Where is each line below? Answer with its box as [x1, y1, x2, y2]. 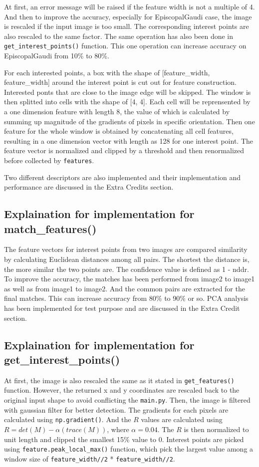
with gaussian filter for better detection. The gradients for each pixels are [4, 404, 229, 415]
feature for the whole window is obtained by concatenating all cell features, [4, 126, 234, 136]
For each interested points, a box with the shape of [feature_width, [4, 67, 210, 77]
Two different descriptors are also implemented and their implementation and [4, 172, 241, 182]
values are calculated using [141, 414, 223, 425]
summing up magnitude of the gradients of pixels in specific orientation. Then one [4, 116, 255, 126]
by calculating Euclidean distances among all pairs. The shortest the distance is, [4, 254, 250, 264]
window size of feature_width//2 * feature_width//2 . [4, 453, 175, 464]
